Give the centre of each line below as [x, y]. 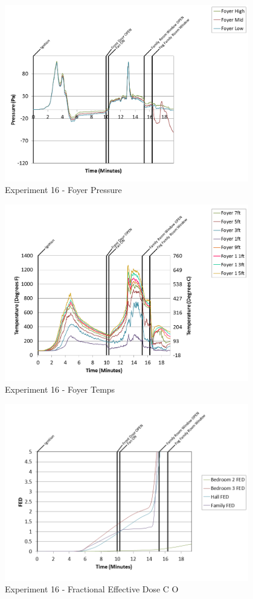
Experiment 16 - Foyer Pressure [63, 190]
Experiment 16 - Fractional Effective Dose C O [92, 589]
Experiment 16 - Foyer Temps [60, 389]
